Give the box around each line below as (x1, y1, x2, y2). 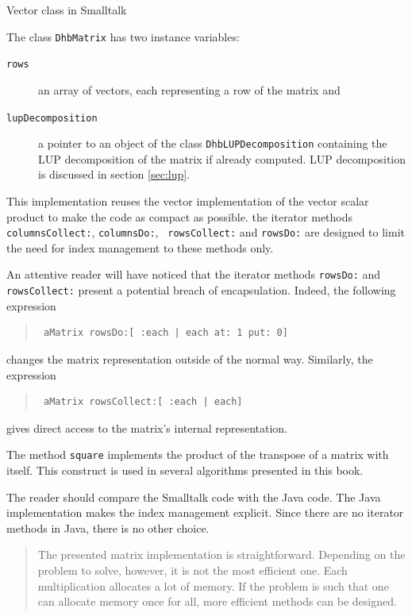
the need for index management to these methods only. (6, 239, 274, 256)
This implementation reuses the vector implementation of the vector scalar (6, 193, 369, 209)
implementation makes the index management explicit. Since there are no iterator (6, 504, 404, 521)
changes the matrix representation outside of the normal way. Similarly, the (6, 350, 373, 367)
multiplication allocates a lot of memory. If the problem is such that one (37, 577, 389, 594)
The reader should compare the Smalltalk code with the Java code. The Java (6, 488, 381, 505)
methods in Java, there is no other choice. (6, 519, 210, 536)
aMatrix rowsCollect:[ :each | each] (43, 396, 243, 408)
